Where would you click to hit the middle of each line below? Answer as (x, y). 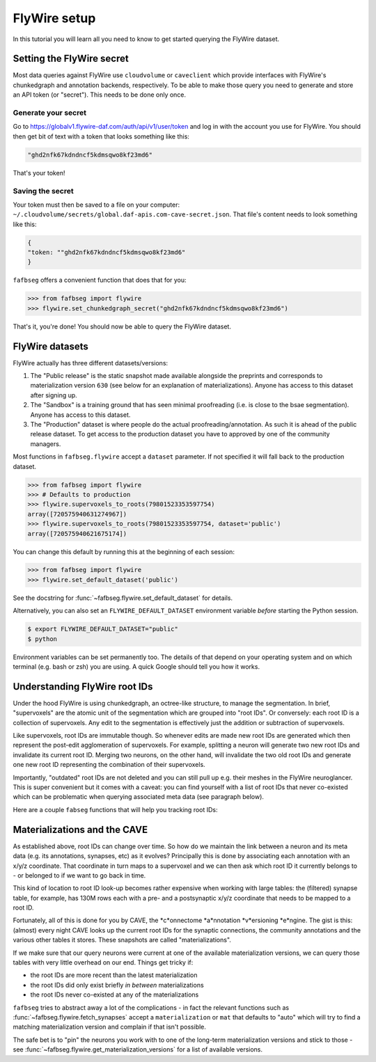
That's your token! (39, 173)
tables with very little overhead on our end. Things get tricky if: (103, 962)
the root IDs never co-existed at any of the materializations (115, 994)
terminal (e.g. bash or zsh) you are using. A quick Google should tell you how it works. (136, 667)
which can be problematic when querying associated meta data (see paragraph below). (139, 797)
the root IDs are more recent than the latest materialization (114, 975)
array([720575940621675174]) (77, 533)
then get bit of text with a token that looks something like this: (101, 136)
